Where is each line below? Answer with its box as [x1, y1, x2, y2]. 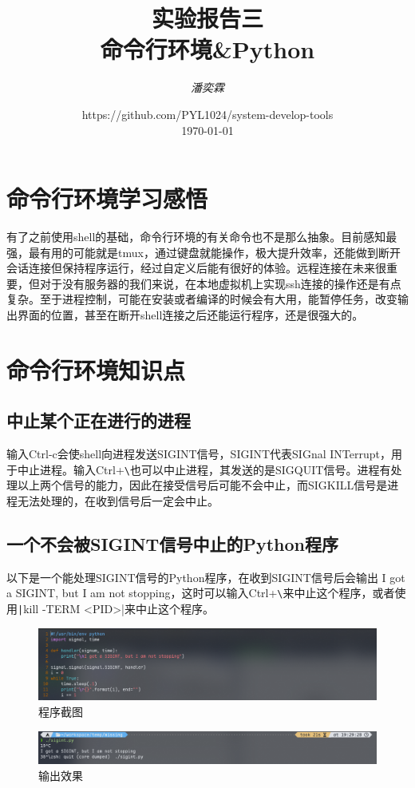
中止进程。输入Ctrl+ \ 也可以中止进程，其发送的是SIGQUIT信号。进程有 [17, 461, 391, 477]
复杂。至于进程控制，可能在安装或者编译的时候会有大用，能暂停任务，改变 [6, 291, 397, 307]
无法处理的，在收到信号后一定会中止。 [17, 493, 219, 509]
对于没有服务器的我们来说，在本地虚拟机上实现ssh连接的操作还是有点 [39, 275, 401, 291]
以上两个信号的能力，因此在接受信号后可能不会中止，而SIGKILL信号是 [17, 477, 388, 493]
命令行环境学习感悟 [6, 182, 208, 215]
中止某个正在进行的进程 [6, 408, 191, 433]
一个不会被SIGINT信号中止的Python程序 [6, 532, 338, 556]
